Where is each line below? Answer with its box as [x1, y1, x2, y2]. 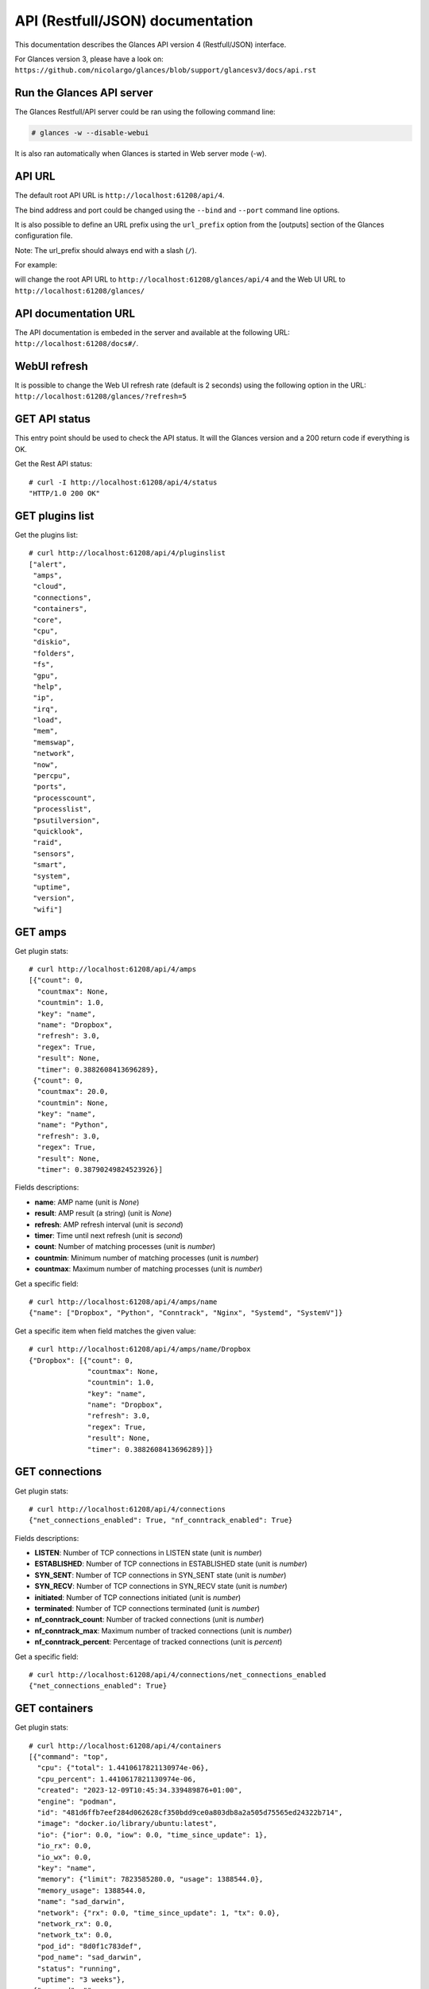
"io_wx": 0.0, [37, 1852, 92, 1862]
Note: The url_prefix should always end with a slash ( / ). [14, 245, 197, 255]
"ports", [33, 782, 67, 792]
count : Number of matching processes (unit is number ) [34, 1242, 216, 1251]
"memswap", [33, 738, 75, 747]
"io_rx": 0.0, [37, 1842, 92, 1851]
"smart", [33, 860, 67, 870]
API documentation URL [14, 306, 135, 320]
